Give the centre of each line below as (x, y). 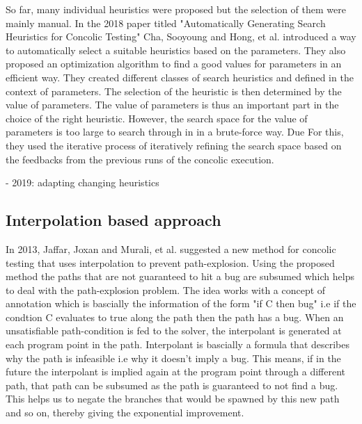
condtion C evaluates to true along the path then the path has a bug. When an (175, 317)
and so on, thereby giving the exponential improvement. (125, 413)
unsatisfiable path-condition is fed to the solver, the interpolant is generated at (174, 331)
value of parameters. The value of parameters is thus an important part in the (172, 105)
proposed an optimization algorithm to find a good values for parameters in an (174, 64)
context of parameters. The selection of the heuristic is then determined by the (174, 91)
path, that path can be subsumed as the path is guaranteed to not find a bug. (172, 385)
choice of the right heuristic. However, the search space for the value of (157, 118)
